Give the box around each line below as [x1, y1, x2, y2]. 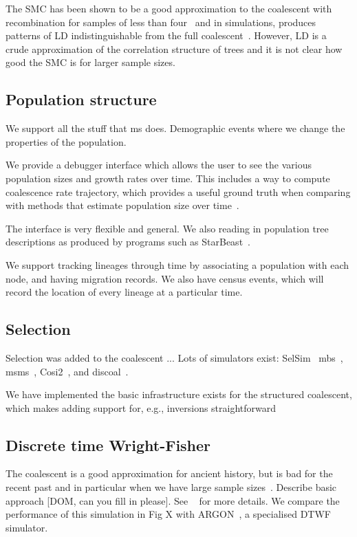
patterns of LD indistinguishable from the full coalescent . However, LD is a [6, 28, 327, 43]
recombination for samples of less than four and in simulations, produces [6, 14, 316, 29]
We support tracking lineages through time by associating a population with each [6, 257, 349, 272]
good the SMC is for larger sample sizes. [6, 55, 175, 69]
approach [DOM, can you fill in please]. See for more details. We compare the [6, 493, 340, 507]
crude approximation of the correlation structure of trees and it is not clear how [6, 41, 343, 56]
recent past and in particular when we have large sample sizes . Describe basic [6, 480, 337, 494]
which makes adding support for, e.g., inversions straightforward [6, 400, 277, 415]
